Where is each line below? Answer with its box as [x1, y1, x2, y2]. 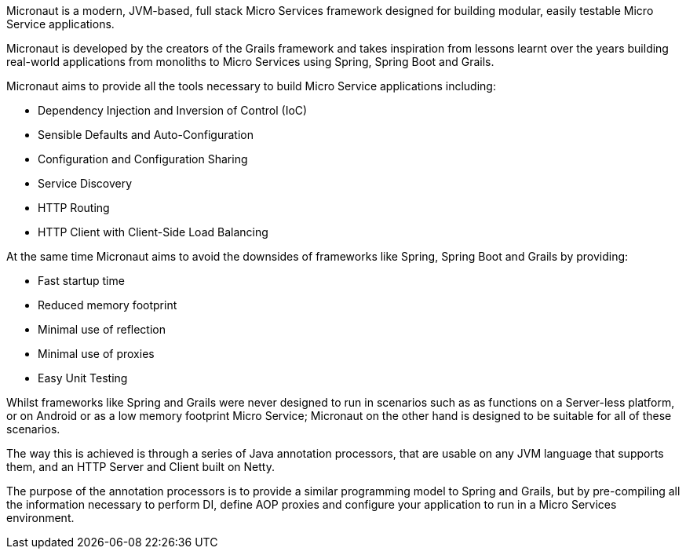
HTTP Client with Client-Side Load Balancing [38, 225, 268, 239]
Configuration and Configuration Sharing [38, 152, 248, 166]
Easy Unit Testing [38, 371, 128, 385]
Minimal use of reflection [38, 323, 166, 336]
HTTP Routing [38, 201, 110, 214]
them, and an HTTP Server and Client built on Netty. [6, 460, 275, 473]
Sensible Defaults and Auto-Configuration [38, 128, 254, 141]
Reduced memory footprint [38, 298, 177, 312]
